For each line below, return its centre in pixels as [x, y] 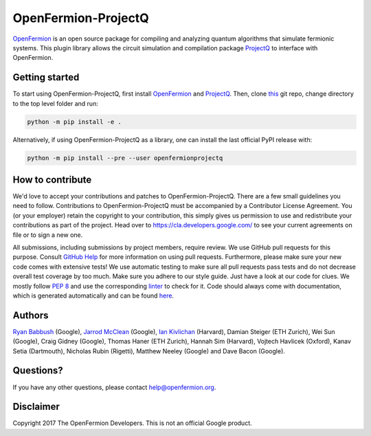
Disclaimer [36, 407]
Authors [31, 315]
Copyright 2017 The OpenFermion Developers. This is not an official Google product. [132, 423]
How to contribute [52, 179]
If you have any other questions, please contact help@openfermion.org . [114, 387]
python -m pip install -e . [74, 122]
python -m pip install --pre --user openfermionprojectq [125, 158]
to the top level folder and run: [56, 103]
